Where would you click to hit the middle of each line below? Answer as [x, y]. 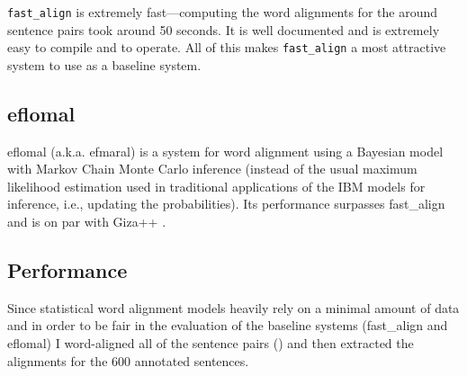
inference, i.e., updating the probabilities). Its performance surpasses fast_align [226, 204]
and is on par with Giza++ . [87, 222]
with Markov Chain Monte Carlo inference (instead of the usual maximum [212, 169]
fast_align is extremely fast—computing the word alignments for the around [222, 12]
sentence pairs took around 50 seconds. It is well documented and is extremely [224, 29]
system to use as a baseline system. [104, 64]
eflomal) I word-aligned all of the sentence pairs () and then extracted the [211, 343]
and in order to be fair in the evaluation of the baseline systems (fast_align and [228, 325]
